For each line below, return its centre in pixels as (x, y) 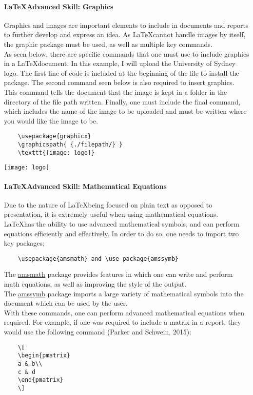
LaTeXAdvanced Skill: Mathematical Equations (85, 186)
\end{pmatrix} (40, 380)
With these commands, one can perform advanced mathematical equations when (124, 312)
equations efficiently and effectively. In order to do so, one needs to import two (121, 233)
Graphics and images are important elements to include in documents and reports (126, 25)
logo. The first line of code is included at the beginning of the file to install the (122, 73)
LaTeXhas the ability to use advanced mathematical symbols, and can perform (122, 223)
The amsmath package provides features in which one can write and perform (118, 274)
